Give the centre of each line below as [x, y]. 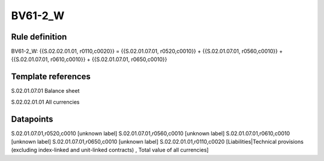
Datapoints [32, 119]
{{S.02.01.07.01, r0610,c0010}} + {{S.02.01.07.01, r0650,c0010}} [89, 59]
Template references [51, 77]
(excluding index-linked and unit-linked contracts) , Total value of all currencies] [110, 150]
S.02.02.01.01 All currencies [45, 102]
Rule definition [39, 37]
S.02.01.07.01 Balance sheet [45, 91]
